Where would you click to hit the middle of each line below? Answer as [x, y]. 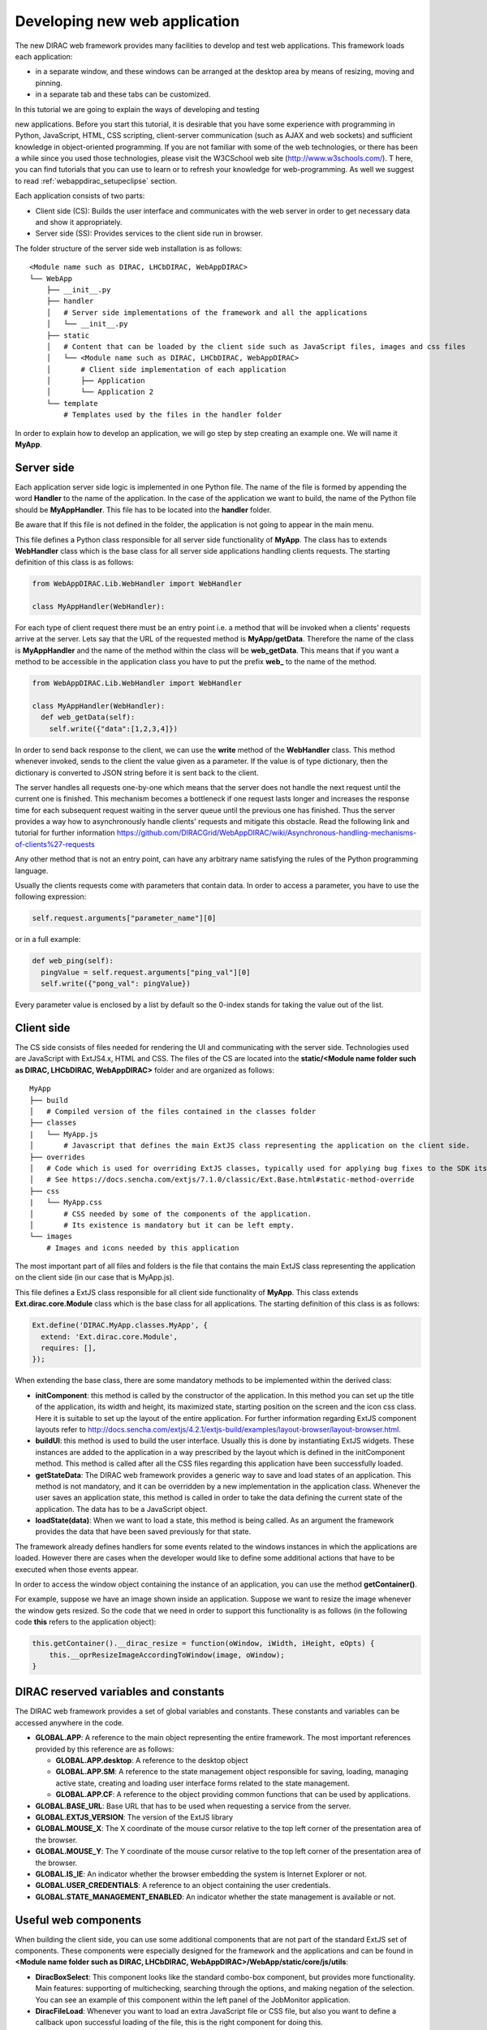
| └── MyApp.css [66, 1203]
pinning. [49, 83]
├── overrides [57, 1157]
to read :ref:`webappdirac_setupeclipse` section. [96, 181]
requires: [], [69, 1348]
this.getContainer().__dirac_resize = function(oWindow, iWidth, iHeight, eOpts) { [203, 1643]
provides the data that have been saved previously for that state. [143, 1531]
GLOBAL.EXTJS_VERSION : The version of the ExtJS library [134, 1817]
